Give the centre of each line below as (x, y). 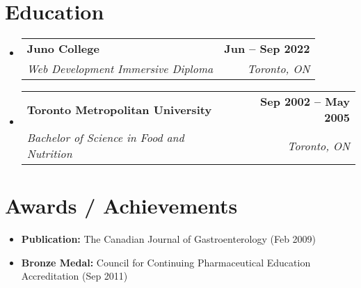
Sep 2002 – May (305, 102)
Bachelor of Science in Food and (105, 138)
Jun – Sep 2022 (267, 49)
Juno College (63, 49)
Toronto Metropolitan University (119, 109)
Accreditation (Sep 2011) (74, 276)
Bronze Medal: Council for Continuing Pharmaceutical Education (166, 262)
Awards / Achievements (121, 206)
